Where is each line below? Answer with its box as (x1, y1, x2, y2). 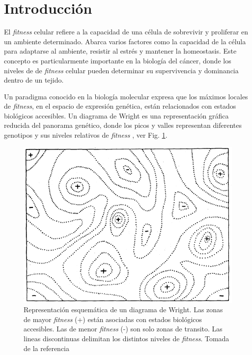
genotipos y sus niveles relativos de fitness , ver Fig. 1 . (4, 130, 168, 140)
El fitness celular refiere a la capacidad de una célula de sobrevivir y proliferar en (4, 27, 248, 37)
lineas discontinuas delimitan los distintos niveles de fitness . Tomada (24, 333, 229, 343)
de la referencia (24, 343, 70, 353)
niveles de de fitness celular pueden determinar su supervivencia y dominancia (4, 65, 239, 75)
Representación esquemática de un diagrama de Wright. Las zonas (24, 304, 223, 315)
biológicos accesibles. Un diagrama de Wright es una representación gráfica (4, 110, 229, 120)
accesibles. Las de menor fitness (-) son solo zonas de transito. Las (24, 324, 223, 334)
